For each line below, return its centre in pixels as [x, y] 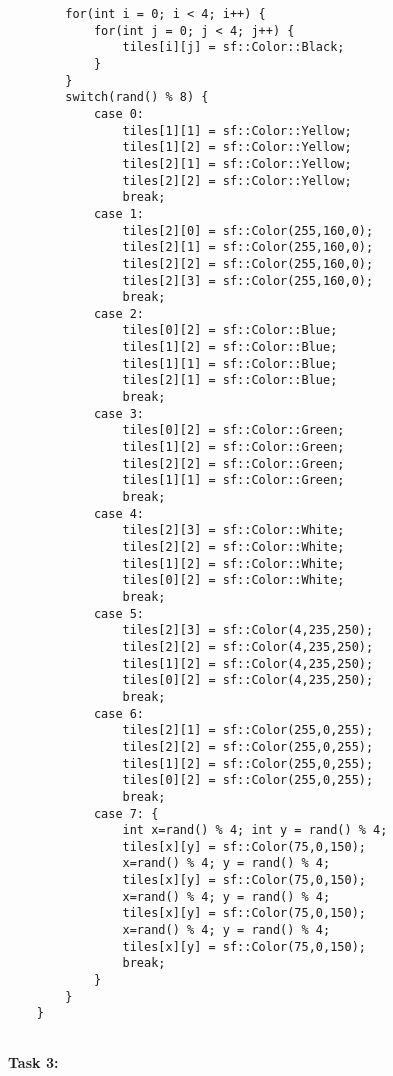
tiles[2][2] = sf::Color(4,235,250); [248, 646]
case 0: [119, 113]
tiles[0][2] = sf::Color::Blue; [230, 330]
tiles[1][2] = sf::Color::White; [233, 563]
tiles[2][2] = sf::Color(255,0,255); [248, 746]
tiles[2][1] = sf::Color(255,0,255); [248, 730]
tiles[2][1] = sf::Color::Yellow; [237, 163]
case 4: [119, 513]
